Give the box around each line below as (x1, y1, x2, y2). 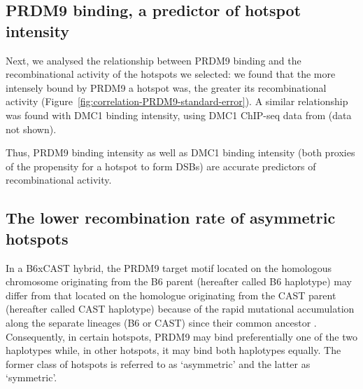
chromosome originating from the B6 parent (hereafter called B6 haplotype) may (6, 274, 352, 289)
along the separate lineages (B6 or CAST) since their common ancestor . (6, 315, 317, 329)
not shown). (6, 121, 57, 136)
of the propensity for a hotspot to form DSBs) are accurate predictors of (6, 158, 316, 173)
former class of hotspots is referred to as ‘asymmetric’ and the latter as (6, 356, 311, 371)
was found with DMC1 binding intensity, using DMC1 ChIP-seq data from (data (6, 107, 352, 122)
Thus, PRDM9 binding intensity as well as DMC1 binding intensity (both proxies (6, 145, 355, 160)
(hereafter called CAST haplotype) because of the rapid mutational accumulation (6, 301, 355, 316)
